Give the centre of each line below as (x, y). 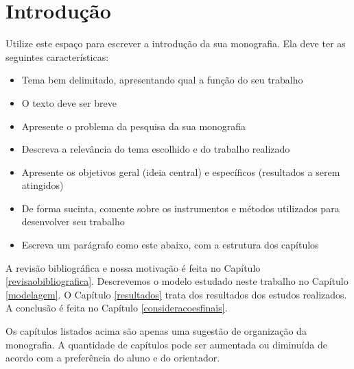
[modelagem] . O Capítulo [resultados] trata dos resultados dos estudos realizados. (176, 294)
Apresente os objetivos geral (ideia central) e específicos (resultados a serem (181, 171)
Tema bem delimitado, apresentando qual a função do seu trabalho (162, 80)
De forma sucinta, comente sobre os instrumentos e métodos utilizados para (180, 208)
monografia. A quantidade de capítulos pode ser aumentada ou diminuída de (166, 344)
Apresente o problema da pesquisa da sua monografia (134, 126)
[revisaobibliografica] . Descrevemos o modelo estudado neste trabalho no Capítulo (177, 281)
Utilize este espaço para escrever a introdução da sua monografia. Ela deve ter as (176, 43)
